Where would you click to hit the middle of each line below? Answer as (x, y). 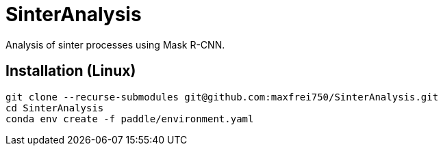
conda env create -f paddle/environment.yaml (130, 119)
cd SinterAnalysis (55, 108)
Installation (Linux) (71, 71)
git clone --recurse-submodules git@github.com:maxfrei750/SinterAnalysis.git (222, 97)
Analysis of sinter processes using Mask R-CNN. (115, 44)
